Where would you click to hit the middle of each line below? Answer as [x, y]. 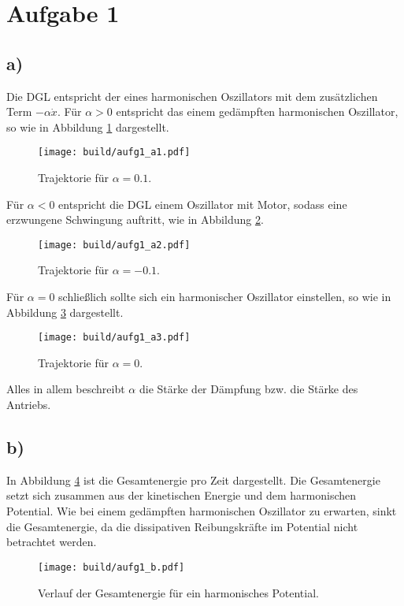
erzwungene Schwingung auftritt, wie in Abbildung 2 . [135, 219]
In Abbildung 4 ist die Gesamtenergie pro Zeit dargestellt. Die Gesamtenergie [193, 480]
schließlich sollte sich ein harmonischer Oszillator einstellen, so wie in [225, 297]
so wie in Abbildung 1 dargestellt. [88, 126]
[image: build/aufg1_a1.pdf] [114, 152]
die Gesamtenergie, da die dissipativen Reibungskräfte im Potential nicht [182, 526]
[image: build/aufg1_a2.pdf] [114, 245]
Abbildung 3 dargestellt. [65, 312]
